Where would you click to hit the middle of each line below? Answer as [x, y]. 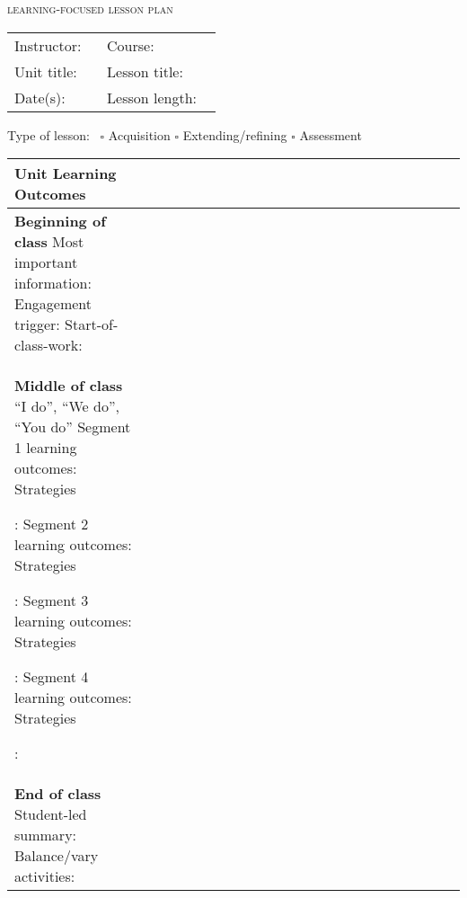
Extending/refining [235, 134]
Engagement [53, 304]
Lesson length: [152, 97]
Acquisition [139, 134]
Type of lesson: [48, 134]
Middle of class [69, 386]
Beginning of [60, 221]
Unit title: [46, 71]
